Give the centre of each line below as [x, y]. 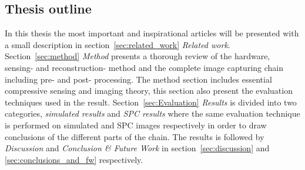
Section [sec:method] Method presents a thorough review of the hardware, [138, 56]
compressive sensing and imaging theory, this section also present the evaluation [149, 91]
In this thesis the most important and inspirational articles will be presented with [152, 33]
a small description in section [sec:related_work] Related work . [118, 44]
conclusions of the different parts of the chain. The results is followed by [135, 136]
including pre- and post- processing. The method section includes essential [138, 79]
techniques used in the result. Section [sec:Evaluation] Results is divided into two [151, 102]
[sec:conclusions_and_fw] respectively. [74, 159]
